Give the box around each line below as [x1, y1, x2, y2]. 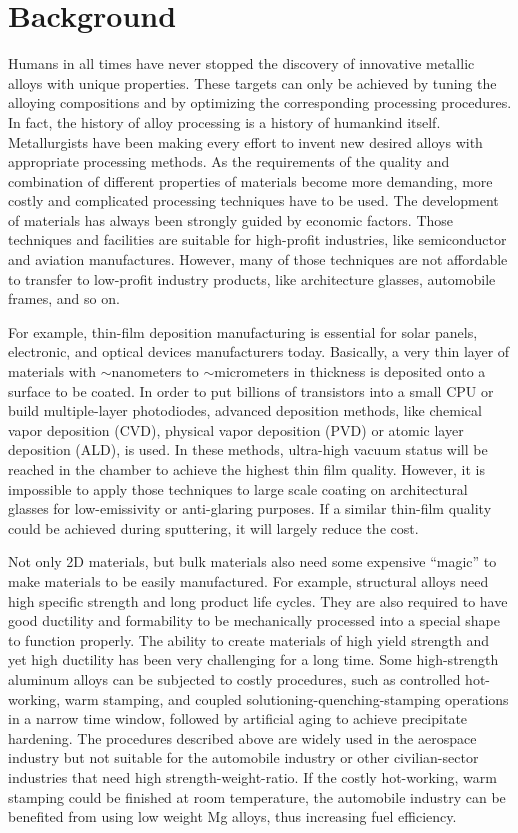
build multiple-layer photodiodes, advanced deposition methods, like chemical [8, 400, 482, 421]
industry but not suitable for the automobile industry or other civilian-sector [8, 747, 479, 768]
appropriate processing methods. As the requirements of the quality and [8, 151, 450, 172]
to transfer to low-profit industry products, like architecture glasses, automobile [8, 268, 496, 289]
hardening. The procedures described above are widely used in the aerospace [8, 727, 477, 748]
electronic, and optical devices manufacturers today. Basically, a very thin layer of [8, 341, 510, 362]
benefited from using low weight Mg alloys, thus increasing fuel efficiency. [8, 806, 457, 827]
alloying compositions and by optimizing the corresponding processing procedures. [8, 92, 512, 113]
